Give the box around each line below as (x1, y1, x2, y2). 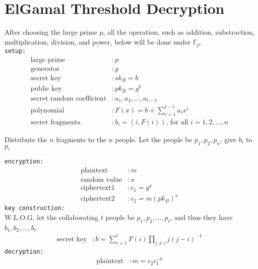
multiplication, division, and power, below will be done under (4, 36, 191, 47)
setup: (4, 48, 26, 55)
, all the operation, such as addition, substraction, (103, 27, 255, 37)
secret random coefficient (30, 95, 107, 102)
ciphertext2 (80, 195, 115, 203)
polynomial (30, 107, 64, 114)
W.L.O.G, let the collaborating (4, 212, 99, 222)
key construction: (4, 205, 65, 212)
